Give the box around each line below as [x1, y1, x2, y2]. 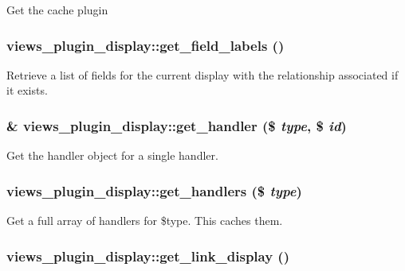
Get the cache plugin [6, 2, 108, 17]
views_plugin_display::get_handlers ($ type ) [6, 180, 302, 200]
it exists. [6, 82, 48, 99]
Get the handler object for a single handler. [6, 147, 218, 164]
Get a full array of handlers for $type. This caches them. [6, 212, 283, 229]
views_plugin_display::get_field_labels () [6, 35, 285, 55]
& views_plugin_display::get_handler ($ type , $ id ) [6, 115, 347, 135]
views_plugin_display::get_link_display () [6, 246, 289, 265]
